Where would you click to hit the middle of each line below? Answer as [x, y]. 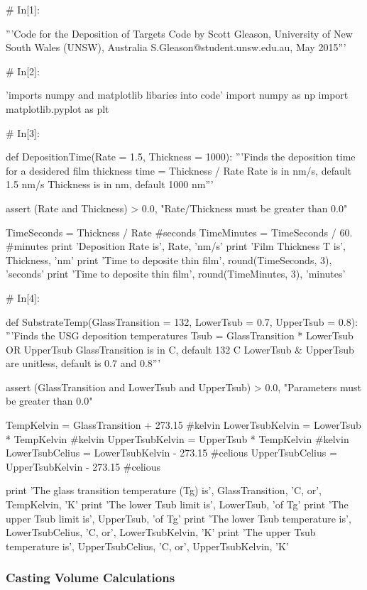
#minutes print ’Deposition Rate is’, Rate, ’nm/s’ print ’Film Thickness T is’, [176, 246]
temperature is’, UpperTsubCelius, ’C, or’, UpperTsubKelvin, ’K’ [147, 546]
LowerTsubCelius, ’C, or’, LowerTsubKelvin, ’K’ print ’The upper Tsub [161, 532]
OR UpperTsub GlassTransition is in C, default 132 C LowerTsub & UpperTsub [180, 349]
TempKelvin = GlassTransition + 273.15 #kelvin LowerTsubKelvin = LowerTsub [183, 425]
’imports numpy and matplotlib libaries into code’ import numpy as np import [177, 95]
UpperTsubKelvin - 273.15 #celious [83, 466]
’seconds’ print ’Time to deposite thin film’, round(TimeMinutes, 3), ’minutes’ [176, 274]
